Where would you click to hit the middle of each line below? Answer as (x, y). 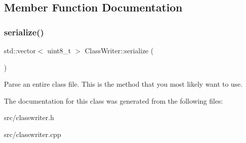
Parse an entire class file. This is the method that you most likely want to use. (123, 84)
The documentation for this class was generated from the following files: (114, 100)
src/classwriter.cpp (33, 134)
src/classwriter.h (29, 117)
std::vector (20, 50)
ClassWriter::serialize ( (119, 50)
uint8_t (59, 50)
